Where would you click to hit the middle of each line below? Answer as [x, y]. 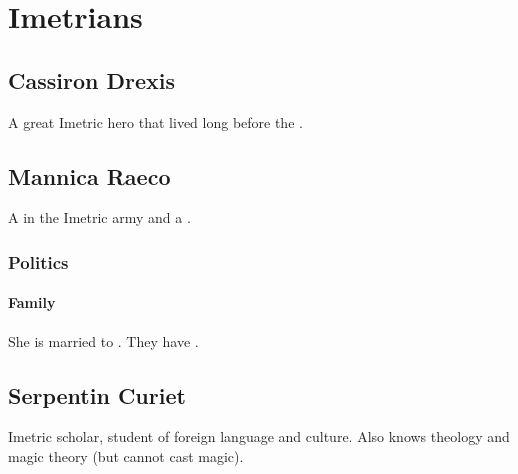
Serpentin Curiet [97, 394]
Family [32, 302]
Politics [38, 261]
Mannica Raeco [89, 175]
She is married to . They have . [103, 340]
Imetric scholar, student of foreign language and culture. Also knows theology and [259, 436]
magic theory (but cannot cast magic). [126, 456]
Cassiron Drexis [91, 79]
